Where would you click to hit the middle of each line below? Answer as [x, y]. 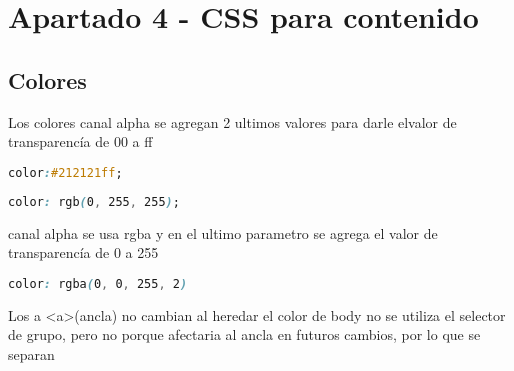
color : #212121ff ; [65, 172]
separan [31, 353]
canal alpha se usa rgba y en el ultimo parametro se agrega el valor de [223, 232]
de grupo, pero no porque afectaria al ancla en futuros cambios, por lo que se [244, 334]
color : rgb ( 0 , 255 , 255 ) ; [94, 201]
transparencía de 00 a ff [80, 141]
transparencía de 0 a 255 [83, 252]
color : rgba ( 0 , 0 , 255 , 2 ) [98, 283]
